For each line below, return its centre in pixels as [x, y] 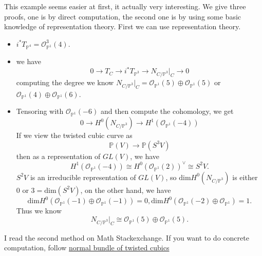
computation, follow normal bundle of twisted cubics [87, 248]
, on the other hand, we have [126, 190]
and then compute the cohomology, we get [167, 111]
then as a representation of [58, 156]
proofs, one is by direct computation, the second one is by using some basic [123, 16]
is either [245, 177]
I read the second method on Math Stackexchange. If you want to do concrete [127, 237]
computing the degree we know [65, 82]
